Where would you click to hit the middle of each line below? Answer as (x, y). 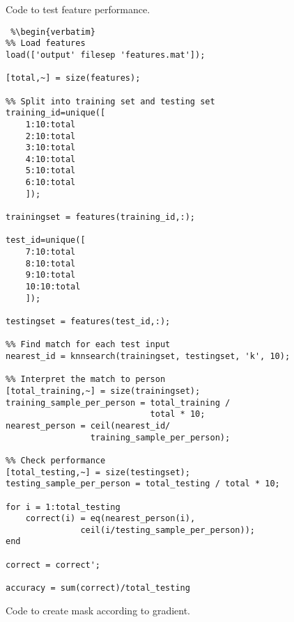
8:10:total (51, 263)
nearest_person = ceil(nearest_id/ (88, 425)
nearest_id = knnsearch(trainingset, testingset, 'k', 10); (148, 356)
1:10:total (51, 124)
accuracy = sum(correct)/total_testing (98, 588)
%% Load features (46, 43)
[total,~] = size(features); (73, 78)
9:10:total (51, 275)
